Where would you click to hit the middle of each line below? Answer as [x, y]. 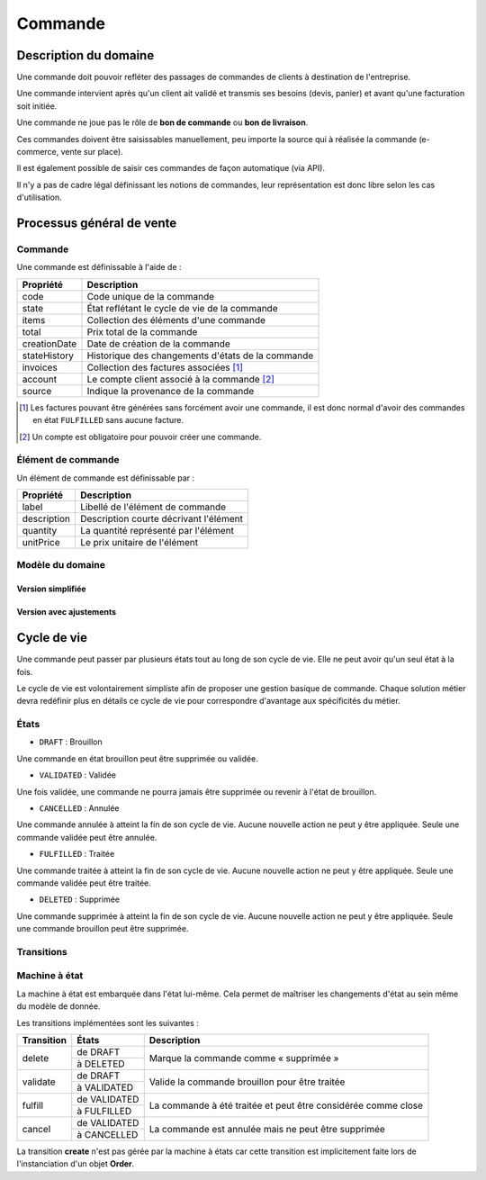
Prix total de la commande [142, 331]
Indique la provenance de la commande [171, 391]
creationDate [49, 344]
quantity [40, 531]
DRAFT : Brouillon [71, 742]
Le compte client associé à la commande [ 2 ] [180, 379]
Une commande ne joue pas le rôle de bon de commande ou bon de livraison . [162, 122]
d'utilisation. [39, 197]
